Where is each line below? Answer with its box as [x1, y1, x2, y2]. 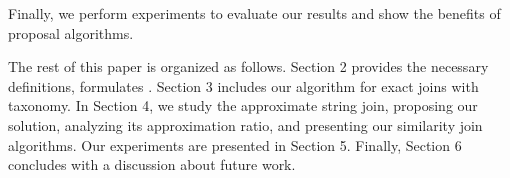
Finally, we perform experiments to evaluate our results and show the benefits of [8, 3, 501, 23]
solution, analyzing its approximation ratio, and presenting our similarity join [8, 114, 483, 135]
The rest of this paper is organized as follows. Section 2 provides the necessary [8, 56, 489, 77]
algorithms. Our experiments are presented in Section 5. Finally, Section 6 [8, 134, 462, 155]
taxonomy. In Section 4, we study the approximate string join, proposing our [8, 95, 478, 116]
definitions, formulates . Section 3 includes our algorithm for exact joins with [8, 75, 479, 96]
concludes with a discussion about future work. [8, 154, 296, 175]
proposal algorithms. [8, 22, 134, 43]
